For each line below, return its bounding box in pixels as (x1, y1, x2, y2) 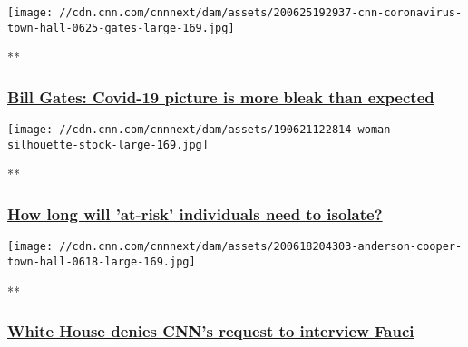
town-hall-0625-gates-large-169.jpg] (7, 21, 235, 34)
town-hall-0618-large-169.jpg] (7, 255, 196, 268)
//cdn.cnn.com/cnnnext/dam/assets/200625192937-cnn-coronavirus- (59, 6, 463, 19)
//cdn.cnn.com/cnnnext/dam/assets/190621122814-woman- (59, 123, 397, 137)
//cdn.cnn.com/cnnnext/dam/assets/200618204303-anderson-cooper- (59, 240, 463, 254)
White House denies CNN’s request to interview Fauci (7, 320, 414, 342)
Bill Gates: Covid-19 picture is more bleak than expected (7, 85, 434, 108)
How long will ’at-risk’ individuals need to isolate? (7, 202, 383, 225)
